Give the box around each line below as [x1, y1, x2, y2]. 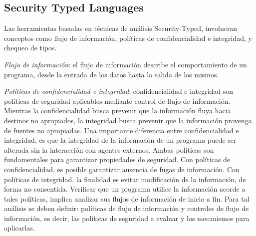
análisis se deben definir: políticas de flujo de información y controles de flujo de [4, 203, 249, 214]
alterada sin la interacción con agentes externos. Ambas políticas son [4, 144, 214, 155]
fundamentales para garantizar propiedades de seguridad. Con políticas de [4, 154, 231, 165]
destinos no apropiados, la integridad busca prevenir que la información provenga [4, 115, 252, 125]
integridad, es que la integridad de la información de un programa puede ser [4, 135, 237, 145]
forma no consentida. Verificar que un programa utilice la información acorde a [4, 184, 246, 194]
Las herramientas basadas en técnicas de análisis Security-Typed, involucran [4, 23, 238, 33]
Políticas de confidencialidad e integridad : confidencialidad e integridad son [4, 86, 234, 96]
